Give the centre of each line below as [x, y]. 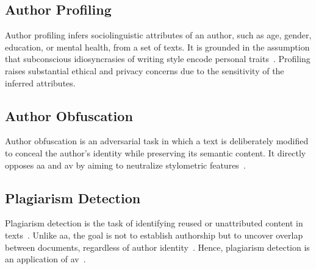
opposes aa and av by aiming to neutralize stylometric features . [125, 165]
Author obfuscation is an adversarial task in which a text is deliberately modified [157, 141]
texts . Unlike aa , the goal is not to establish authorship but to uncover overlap [154, 235]
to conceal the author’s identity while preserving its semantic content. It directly [156, 152]
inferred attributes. [40, 82]
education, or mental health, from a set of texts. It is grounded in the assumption [157, 47]
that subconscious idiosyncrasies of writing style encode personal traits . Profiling [158, 59]
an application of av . [45, 259]
